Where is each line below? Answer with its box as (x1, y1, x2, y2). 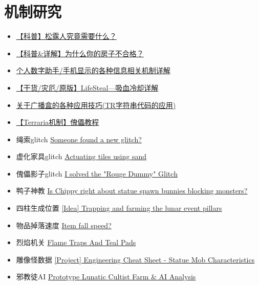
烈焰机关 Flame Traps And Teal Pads (16, 237, 136, 248)
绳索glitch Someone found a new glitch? (16, 134, 142, 144)
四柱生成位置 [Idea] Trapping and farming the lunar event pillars (16, 203, 222, 213)
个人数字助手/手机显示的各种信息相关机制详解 (16, 65, 170, 76)
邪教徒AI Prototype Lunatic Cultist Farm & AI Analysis (16, 271, 196, 282)
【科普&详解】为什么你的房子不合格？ (16, 48, 144, 58)
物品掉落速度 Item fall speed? (16, 220, 112, 230)
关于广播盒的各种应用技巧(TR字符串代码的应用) (16, 99, 176, 110)
